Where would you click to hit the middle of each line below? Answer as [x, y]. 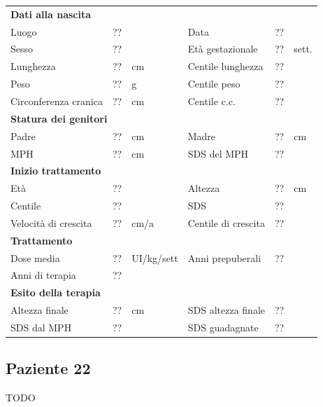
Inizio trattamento [56, 171]
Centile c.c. [211, 101]
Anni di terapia [43, 275]
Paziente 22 [48, 368]
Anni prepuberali [224, 257]
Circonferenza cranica [57, 101]
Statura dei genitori [59, 118]
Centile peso [214, 84]
